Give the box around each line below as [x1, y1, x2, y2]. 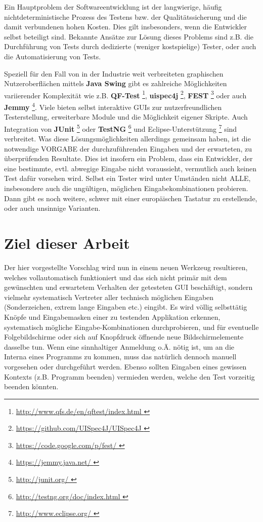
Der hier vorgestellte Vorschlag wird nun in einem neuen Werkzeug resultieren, [4, 262, 248, 272]
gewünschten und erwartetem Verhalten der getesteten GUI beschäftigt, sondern [4, 282, 253, 292]
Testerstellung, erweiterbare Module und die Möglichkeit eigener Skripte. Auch [4, 111, 248, 122]
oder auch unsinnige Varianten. [4, 203, 101, 213]
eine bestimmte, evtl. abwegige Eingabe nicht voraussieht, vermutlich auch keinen [4, 163, 257, 173]
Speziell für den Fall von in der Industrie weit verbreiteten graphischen [4, 68, 224, 79]
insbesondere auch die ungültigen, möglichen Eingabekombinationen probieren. [4, 183, 248, 194]
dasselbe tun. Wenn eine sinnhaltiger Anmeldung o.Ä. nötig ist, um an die [4, 341, 234, 352]
